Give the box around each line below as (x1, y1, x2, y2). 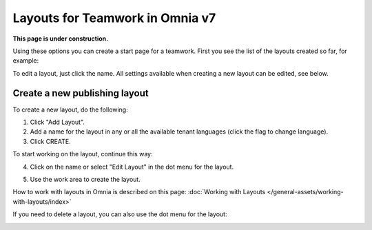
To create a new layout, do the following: (12, 105, 128, 114)
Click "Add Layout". (30, 118, 85, 127)
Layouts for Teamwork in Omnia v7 (12, 10, 216, 25)
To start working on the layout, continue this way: (12, 150, 153, 158)
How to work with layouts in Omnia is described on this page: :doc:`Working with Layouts (12, 188, 266, 196)
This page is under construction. (12, 34, 109, 43)
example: (12, 56, 39, 65)
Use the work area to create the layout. (30, 175, 141, 183)
